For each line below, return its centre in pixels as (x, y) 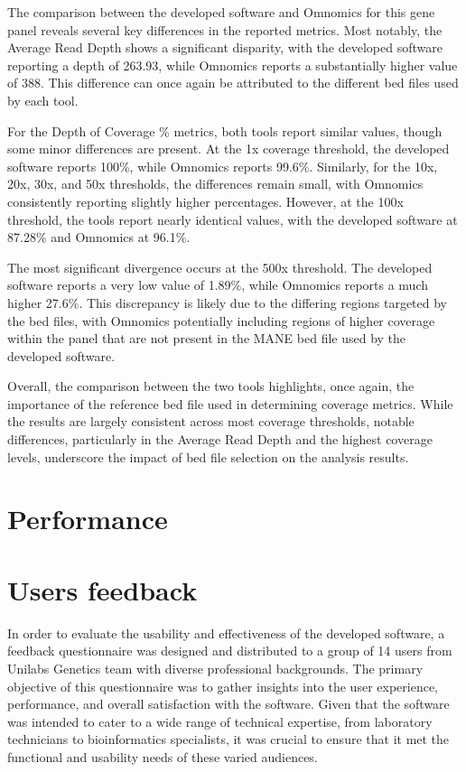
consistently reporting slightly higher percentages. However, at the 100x (205, 201)
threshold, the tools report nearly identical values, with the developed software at (233, 219)
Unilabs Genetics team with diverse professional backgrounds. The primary (215, 668)
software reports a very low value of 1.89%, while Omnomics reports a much (218, 285)
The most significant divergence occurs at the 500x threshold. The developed (220, 267)
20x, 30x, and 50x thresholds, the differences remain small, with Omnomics (215, 184)
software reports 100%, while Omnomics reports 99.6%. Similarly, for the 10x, (223, 166)
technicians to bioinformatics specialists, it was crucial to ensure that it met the (228, 739)
